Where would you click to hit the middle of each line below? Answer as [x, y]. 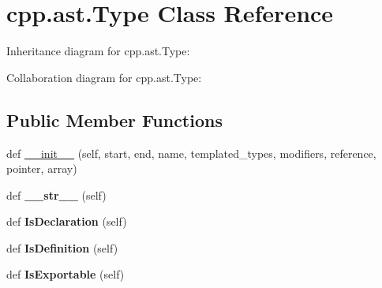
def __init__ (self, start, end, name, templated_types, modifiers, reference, [191, 153]
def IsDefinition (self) [62, 247]
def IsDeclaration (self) [67, 221]
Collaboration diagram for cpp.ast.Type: [104, 77]
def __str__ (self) [56, 194]
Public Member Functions [114, 120]
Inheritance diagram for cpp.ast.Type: [98, 51]
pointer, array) [42, 168]
